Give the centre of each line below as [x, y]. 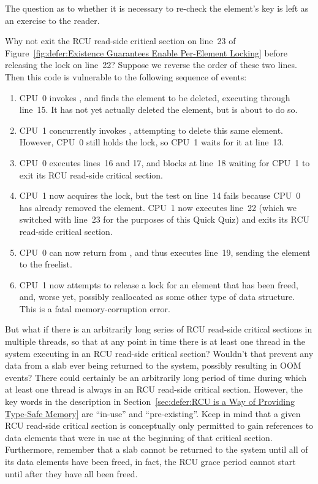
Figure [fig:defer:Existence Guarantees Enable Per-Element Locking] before [146, 52]
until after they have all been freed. [71, 473]
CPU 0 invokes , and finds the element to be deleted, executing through [155, 97]
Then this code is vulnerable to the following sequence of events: [126, 76]
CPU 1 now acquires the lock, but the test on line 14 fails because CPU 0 [160, 195]
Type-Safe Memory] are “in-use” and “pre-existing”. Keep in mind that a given [153, 413]
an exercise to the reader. [52, 20]
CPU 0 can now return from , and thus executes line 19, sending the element [165, 252]
